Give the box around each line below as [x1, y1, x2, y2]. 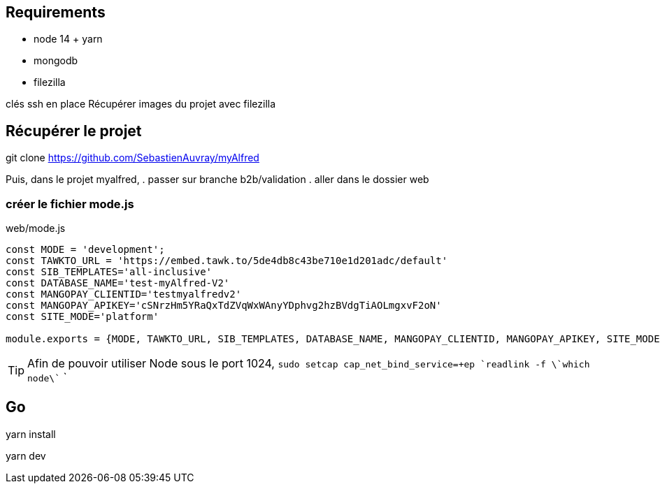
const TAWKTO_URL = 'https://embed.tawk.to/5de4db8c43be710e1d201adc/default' [6, 255, 448, 267]
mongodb [34, 54, 78, 67]
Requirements [6, 3, 106, 21]
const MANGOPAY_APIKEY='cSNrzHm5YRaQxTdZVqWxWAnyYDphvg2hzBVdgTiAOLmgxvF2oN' [6, 300, 442, 312]
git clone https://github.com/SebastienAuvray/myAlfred [6, 152, 259, 164]
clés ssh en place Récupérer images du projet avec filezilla [6, 98, 276, 110]
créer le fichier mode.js [6, 196, 134, 211]
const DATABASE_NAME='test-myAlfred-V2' [6, 277, 230, 289]
